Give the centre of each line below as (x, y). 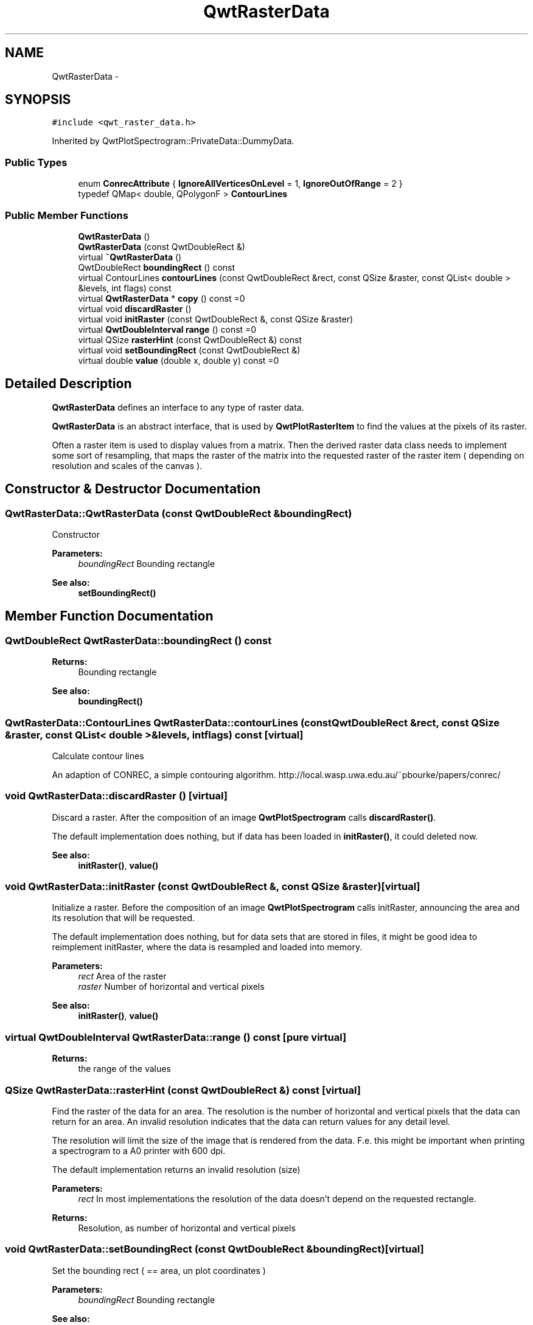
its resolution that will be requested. (124, 918)
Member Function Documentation (109, 616)
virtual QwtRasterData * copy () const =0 (162, 298)
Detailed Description (68, 384)
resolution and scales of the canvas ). (127, 465)
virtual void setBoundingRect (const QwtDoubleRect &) (189, 350)
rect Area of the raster (122, 976)
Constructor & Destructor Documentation (133, 489)
